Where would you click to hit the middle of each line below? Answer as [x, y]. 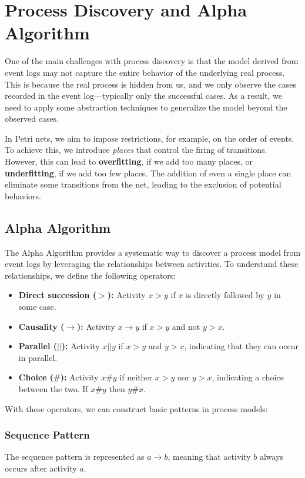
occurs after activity [41, 468]
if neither [136, 377]
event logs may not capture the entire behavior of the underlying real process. [145, 72]
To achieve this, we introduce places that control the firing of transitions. [136, 150]
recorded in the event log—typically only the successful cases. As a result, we [143, 96]
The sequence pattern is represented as [75, 457]
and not [186, 326]
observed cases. [32, 118]
